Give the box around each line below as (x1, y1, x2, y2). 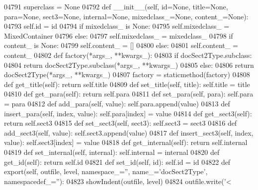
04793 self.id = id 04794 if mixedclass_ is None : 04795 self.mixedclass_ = (4, 21, 230, 31)
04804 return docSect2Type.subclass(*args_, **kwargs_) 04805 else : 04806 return (4, 59, 254, 70)
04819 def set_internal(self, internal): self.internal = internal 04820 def (4, 146, 220, 157)
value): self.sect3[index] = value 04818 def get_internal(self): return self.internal (4, 137, 248, 147)
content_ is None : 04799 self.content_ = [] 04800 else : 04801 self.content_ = (4, 40, 238, 50)
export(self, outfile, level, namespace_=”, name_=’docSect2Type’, (4, 166, 208, 177)
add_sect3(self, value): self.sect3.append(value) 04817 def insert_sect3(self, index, (4, 127, 254, 138)
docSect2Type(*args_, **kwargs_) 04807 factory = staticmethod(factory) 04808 (4, 69, 250, 80)
